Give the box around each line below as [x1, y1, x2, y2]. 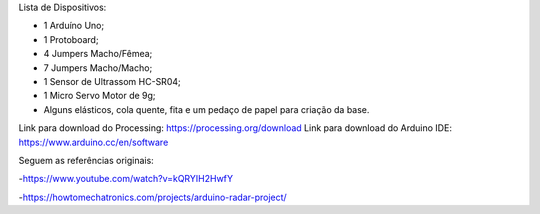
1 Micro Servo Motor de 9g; [43, 90, 156, 102]
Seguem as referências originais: [18, 154, 154, 166]
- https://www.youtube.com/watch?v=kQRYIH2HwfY [18, 173, 234, 185]
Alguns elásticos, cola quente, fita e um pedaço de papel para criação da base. [43, 103, 370, 115]
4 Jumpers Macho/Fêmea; [43, 48, 153, 60]
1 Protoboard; [43, 33, 99, 45]
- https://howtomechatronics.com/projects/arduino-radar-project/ [18, 191, 287, 203]
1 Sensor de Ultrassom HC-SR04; [43, 75, 181, 87]
